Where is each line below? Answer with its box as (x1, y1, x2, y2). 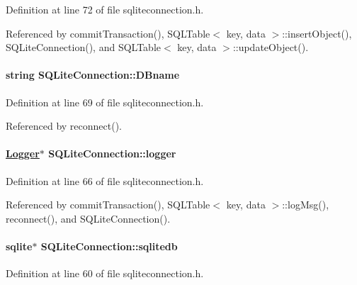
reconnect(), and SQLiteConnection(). (6, 211, 171, 225)
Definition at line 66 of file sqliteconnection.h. (6, 173, 204, 188)
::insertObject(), (282, 26, 352, 40)
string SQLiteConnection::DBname (6, 67, 180, 82)
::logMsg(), (282, 197, 329, 212)
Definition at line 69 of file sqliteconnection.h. (6, 94, 204, 109)
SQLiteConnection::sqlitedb (40, 238, 178, 253)
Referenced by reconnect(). (6, 118, 122, 133)
